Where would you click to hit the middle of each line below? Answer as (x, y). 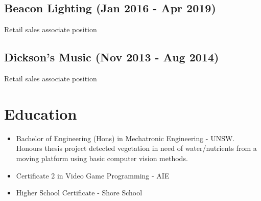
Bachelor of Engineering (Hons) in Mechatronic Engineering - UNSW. (125, 138)
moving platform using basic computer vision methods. (102, 158)
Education (41, 113)
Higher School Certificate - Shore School (79, 193)
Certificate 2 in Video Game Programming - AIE (93, 175)
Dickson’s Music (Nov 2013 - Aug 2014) (112, 57)
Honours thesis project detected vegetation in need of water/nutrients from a (136, 148)
